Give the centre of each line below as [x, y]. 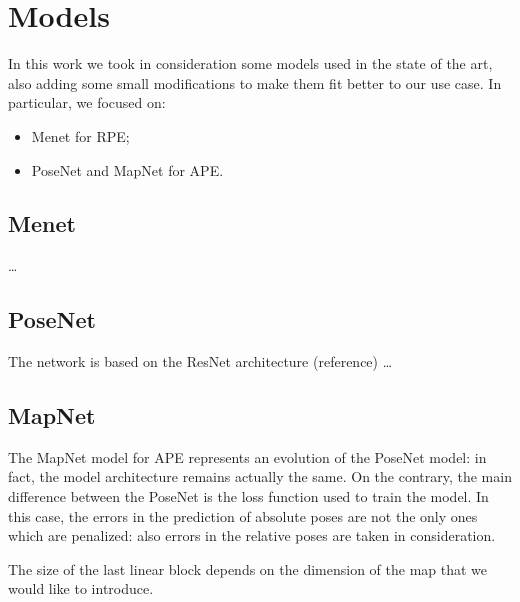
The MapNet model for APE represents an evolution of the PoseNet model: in [247, 456]
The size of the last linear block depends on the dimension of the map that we [248, 568]
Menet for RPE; [80, 135]
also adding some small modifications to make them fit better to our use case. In [255, 82]
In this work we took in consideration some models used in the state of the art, [250, 63]
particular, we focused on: [87, 102]
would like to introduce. [81, 588]
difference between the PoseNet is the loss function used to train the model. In [248, 496]
